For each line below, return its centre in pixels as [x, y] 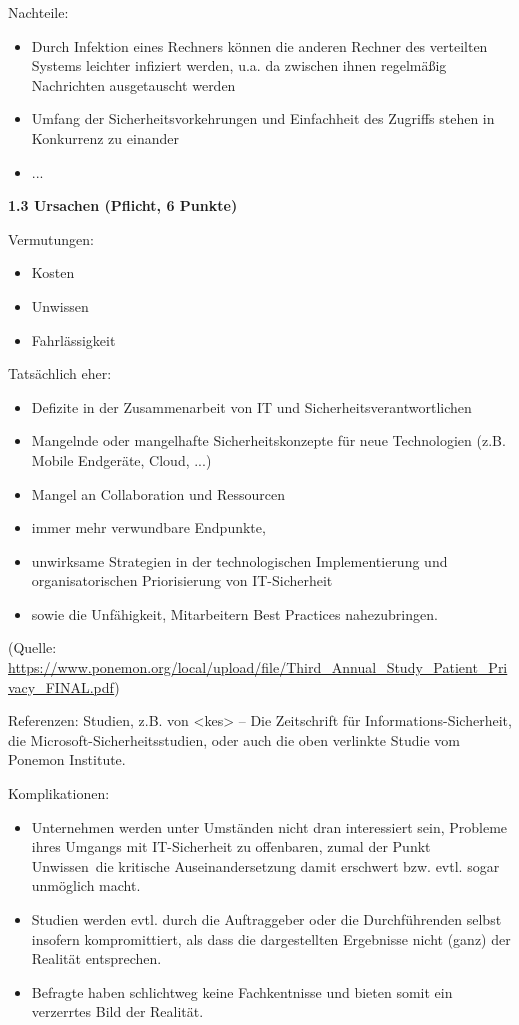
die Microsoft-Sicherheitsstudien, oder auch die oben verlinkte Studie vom [234, 739]
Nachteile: [38, 12]
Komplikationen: [59, 793]
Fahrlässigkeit [73, 339]
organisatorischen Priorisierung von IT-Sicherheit [182, 580]
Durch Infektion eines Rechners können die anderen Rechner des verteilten [259, 45]
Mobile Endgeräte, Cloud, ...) [121, 459]
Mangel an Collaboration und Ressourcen [158, 493]
